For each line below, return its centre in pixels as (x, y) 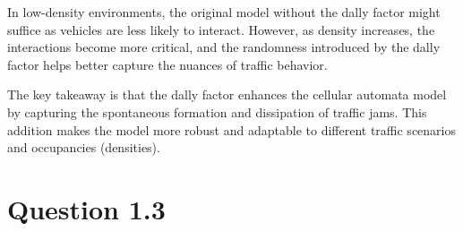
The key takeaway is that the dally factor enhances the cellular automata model (227, 94)
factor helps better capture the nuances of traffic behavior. (167, 64)
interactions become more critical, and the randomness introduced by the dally (224, 47)
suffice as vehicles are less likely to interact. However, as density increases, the (221, 29)
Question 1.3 (86, 208)
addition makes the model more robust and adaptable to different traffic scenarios (231, 129)
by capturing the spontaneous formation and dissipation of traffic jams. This (217, 111)
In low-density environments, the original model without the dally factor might (224, 12)
